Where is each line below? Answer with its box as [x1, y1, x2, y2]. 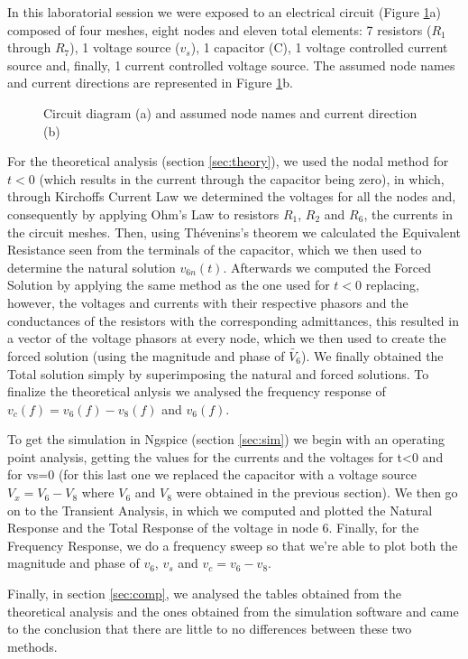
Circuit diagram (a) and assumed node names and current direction [43, 103, 418, 122]
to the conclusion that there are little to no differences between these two [7, 619, 412, 638]
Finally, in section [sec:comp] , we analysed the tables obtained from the [7, 584, 401, 603]
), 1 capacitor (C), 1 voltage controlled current [190, 38, 448, 57]
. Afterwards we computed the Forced [223, 257, 432, 276]
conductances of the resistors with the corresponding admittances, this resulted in [7, 311, 459, 329]
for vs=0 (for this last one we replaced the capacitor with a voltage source [7, 465, 417, 484]
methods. [7, 636, 58, 655]
